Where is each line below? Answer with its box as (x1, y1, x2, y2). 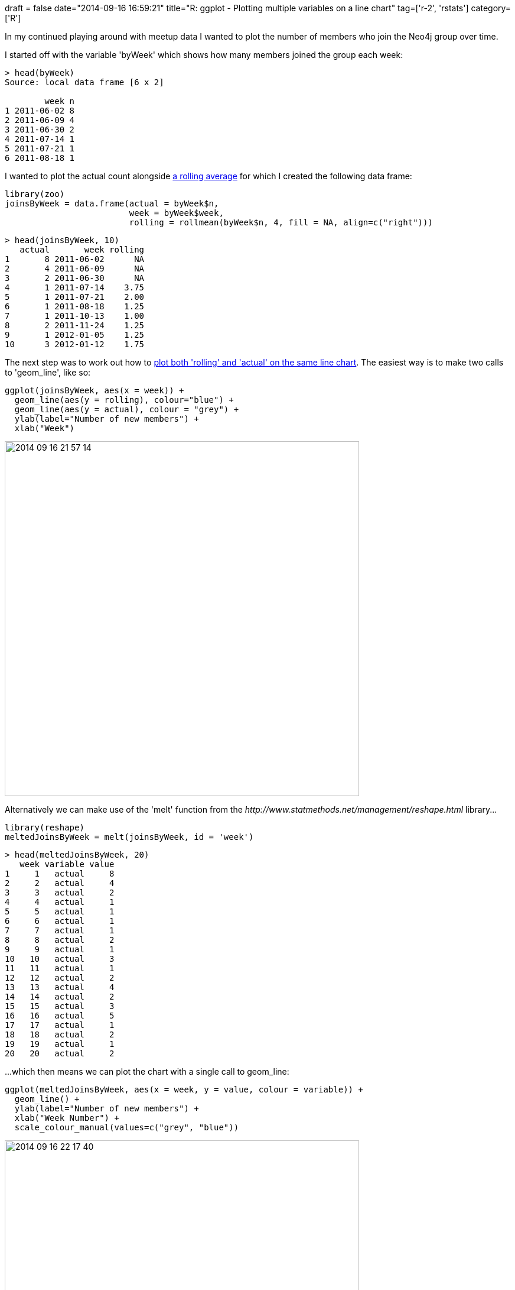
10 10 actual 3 (5, 954, 115, 964)
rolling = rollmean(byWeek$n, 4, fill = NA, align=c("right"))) (129, 218, 433, 227)
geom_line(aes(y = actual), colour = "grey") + (14, 405, 239, 414)
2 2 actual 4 (5, 878, 115, 888)
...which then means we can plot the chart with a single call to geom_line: (5, 1066, 289, 1076)
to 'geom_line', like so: (5, 367, 91, 377)
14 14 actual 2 (5, 992, 115, 1001)
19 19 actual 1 (5, 1039, 115, 1049)
